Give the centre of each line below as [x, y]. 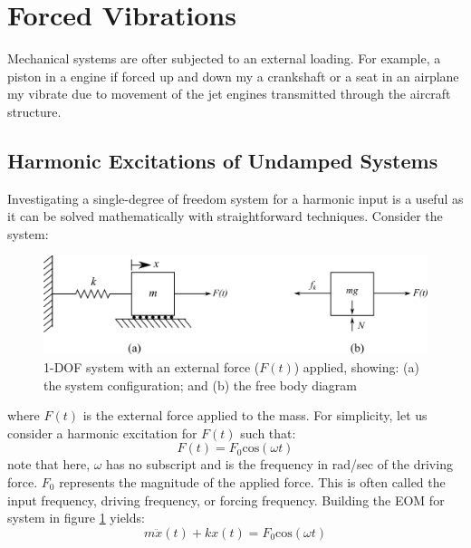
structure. [34, 111]
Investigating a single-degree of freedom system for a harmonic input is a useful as [235, 198]
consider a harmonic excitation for [102, 433]
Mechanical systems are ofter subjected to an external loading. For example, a [224, 58]
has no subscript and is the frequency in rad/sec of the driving [279, 464]
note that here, [49, 464]
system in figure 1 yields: [76, 518]
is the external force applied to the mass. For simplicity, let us [255, 415]
